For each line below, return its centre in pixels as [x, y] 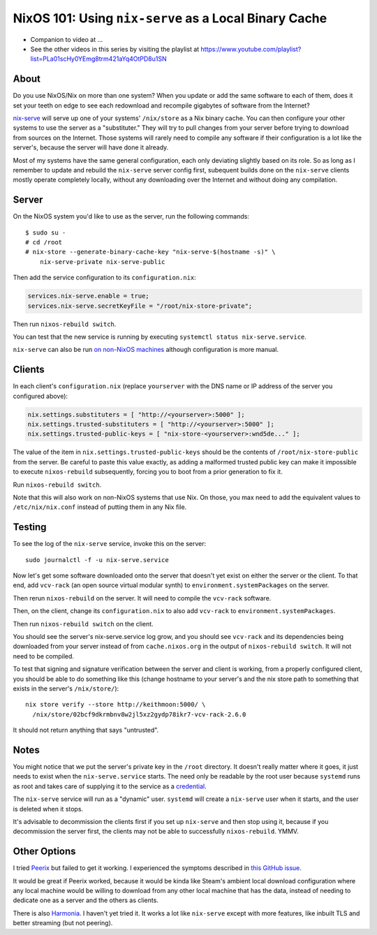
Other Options [44, 852]
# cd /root [44, 242]
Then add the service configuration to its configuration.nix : [105, 278]
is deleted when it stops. [48, 809]
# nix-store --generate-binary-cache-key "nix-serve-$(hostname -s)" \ [150, 252]
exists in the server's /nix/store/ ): [66, 689]
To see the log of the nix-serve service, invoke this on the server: [110, 544]
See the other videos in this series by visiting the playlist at [115, 49]
